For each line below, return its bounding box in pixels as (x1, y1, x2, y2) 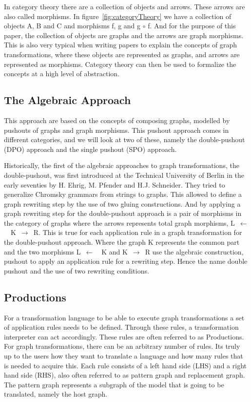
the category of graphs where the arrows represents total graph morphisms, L (4, 217, 235, 228)
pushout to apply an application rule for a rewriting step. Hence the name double (4, 256, 248, 266)
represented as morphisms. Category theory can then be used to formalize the (4, 59, 236, 69)
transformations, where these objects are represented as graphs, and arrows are (4, 49, 240, 59)
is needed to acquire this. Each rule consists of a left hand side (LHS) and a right (4, 360, 247, 370)
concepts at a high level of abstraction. (4, 68, 120, 79)
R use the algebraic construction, (145, 246, 244, 256)
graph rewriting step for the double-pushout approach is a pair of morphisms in (4, 208, 242, 218)
